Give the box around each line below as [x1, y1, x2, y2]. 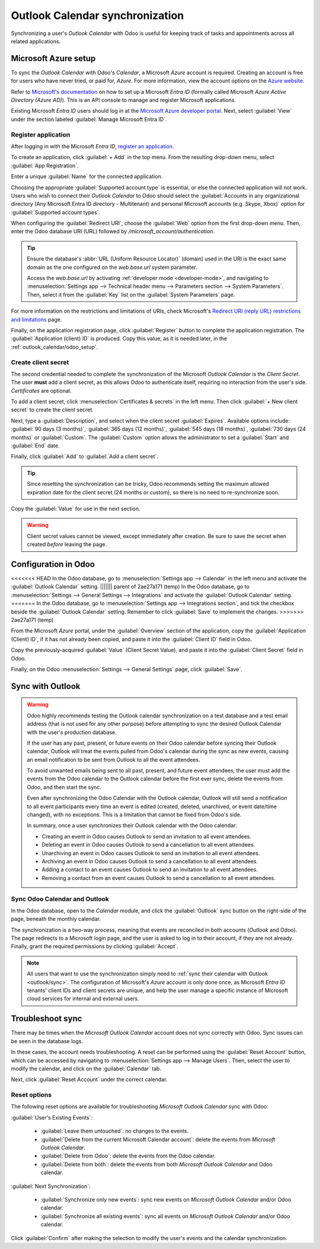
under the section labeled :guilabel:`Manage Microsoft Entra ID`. [11, 116, 167, 123]
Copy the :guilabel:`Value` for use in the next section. [11, 505, 140, 512]
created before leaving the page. [27, 541, 107, 548]
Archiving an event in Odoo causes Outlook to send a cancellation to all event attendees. [41, 858, 258, 865]
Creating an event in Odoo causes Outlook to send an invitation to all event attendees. [41, 832, 252, 840]
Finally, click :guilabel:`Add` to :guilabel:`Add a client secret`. [11, 453, 158, 460]
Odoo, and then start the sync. [27, 783, 102, 790]
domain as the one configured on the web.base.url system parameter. [27, 263, 198, 271]
